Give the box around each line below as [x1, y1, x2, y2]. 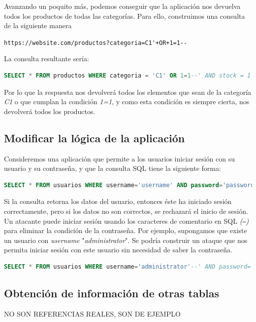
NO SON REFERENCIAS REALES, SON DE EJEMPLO [4, 308, 181, 319]
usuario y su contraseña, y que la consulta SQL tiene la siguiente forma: [4, 163, 221, 173]
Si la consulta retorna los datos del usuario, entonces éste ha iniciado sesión [4, 196, 232, 206]
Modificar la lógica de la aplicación [4, 130, 185, 145]
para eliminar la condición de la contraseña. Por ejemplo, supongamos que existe [4, 225, 247, 236]
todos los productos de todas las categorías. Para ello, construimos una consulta [4, 10, 245, 21]
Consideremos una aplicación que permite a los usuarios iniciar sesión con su [4, 153, 235, 163]
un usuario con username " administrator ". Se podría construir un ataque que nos [4, 235, 248, 245]
